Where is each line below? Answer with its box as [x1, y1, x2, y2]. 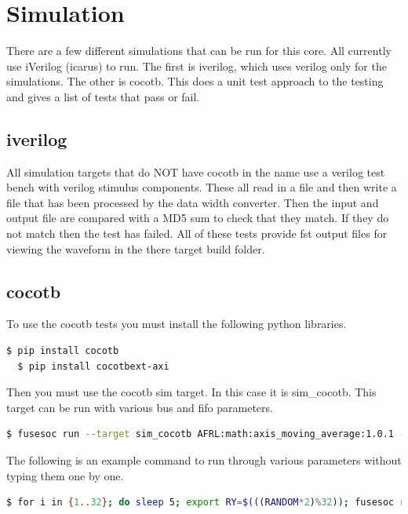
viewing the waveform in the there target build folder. [6, 240, 265, 257]
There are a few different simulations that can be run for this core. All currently [6, 42, 392, 59]
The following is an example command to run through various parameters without [6, 452, 402, 468]
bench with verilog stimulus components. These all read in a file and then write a [6, 179, 397, 195]
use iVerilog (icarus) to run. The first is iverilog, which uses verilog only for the [6, 57, 387, 74]
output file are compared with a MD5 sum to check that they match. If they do [6, 210, 389, 226]
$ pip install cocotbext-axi [17, 360, 169, 372]
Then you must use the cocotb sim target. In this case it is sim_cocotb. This [6, 384, 377, 400]
